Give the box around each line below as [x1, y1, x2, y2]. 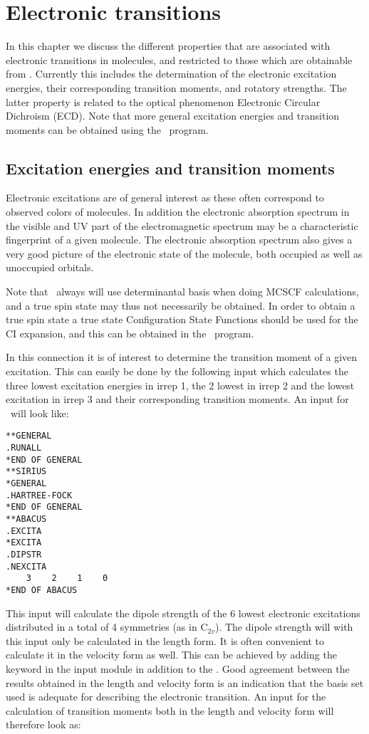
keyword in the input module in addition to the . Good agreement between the [6, 661, 350, 676]
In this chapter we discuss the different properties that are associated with [6, 38, 331, 53]
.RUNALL [6, 443, 42, 453]
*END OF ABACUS [6, 584, 78, 595]
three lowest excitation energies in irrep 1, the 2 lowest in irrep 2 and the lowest [6, 377, 355, 392]
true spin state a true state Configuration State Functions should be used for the [6, 312, 358, 327]
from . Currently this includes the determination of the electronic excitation [6, 66, 337, 81]
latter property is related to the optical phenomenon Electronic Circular [6, 94, 321, 109]
